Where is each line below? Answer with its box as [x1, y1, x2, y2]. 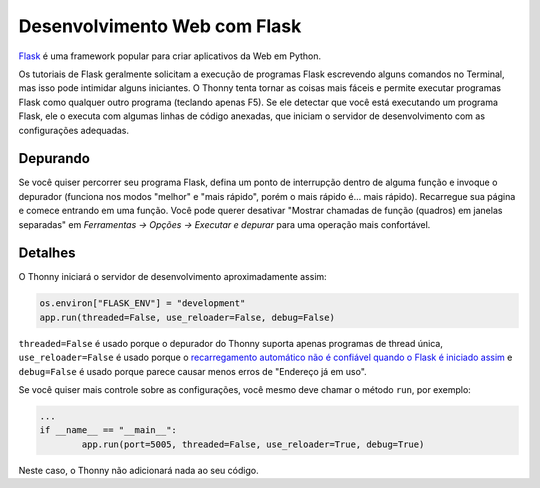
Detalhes [18, 245, 76, 262]
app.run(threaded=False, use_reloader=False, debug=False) [39, 311, 335, 323]
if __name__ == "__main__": [39, 425, 177, 436]
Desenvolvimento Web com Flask [18, 15, 302, 37]
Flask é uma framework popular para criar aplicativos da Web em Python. [18, 50, 322, 62]
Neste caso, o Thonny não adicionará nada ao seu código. [18, 464, 259, 476]
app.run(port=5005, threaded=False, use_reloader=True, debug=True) [81, 438, 425, 450]
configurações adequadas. [18, 124, 130, 136]
